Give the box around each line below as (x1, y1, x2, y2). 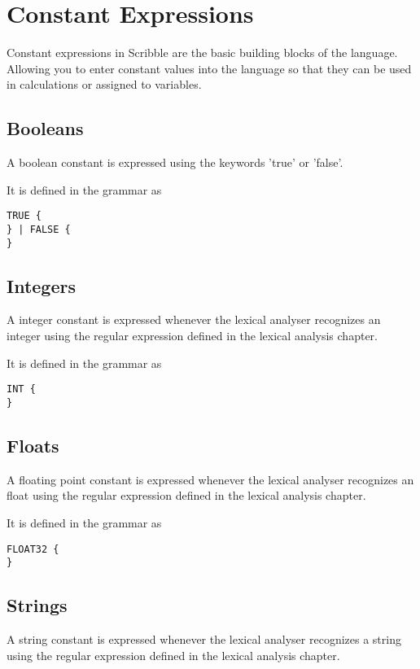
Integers (7, 273, 76, 298)
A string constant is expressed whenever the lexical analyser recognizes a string (7, 631, 401, 648)
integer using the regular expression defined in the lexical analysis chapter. (7, 327, 378, 344)
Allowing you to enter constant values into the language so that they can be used (7, 59, 412, 77)
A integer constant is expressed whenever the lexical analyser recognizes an (7, 311, 381, 328)
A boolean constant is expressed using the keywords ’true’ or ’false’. (7, 154, 343, 171)
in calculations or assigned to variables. (7, 76, 202, 93)
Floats (7, 432, 59, 457)
